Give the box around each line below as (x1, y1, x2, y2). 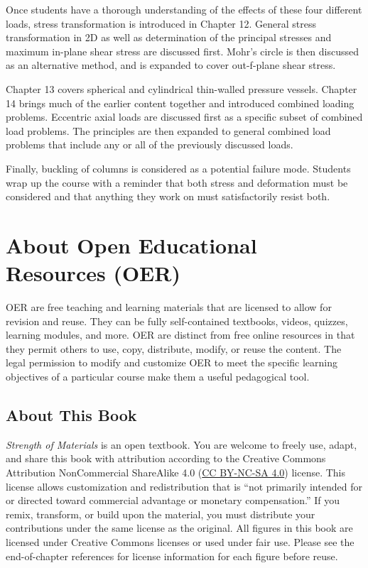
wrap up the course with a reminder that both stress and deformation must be (6, 175, 348, 190)
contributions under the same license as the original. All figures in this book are (6, 520, 353, 535)
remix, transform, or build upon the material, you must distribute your (6, 506, 315, 521)
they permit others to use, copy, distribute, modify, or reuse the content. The (6, 341, 342, 356)
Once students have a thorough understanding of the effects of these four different (6, 2, 362, 16)
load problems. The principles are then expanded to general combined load (6, 123, 331, 138)
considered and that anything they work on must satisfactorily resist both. (6, 189, 330, 204)
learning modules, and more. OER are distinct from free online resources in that (6, 327, 355, 342)
